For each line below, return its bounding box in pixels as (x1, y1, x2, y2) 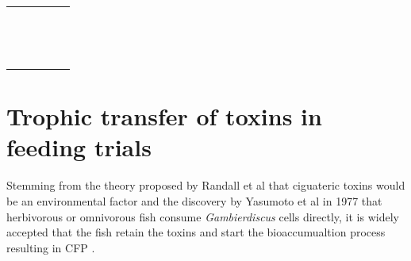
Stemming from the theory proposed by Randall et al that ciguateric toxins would (6, 177, 405, 194)
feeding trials (6, 131, 152, 163)
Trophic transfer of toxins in (6, 100, 322, 132)
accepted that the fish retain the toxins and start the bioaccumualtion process (6, 224, 386, 240)
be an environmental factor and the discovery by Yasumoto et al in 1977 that (6, 192, 382, 209)
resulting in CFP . (6, 239, 95, 255)
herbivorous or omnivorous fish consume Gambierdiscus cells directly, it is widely (6, 208, 399, 225)
